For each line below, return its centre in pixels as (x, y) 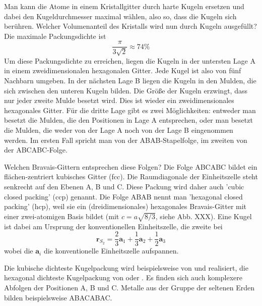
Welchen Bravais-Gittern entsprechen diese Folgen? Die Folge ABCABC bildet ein (131, 166)
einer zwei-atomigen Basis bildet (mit (62, 216)
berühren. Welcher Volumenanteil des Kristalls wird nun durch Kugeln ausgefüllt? (130, 26)
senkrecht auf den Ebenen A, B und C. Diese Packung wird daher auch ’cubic (124, 186)
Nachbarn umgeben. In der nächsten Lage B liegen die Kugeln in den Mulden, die (130, 81)
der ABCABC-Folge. (36, 150)
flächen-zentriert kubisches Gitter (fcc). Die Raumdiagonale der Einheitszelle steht (131, 176)
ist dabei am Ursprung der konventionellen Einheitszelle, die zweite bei (113, 226)
